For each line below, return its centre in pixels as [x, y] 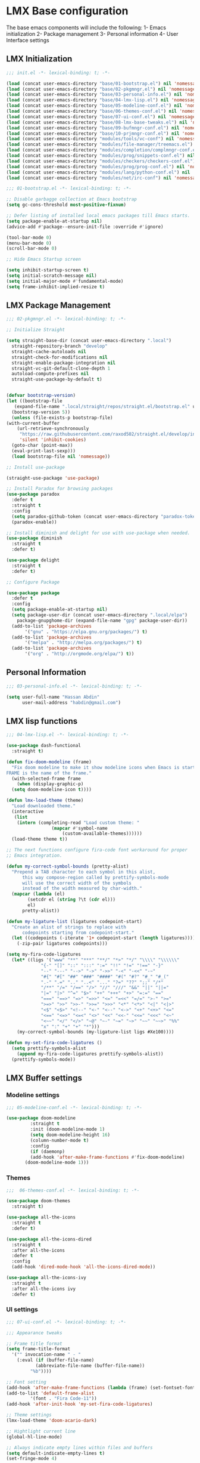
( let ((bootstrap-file [34, 401]
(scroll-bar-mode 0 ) [32, 249]
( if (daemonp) [48, 1152]
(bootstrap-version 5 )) [41, 412]
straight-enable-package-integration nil [64, 363]
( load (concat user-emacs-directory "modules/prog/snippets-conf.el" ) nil [101, 156]
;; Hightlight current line [41, 1431]
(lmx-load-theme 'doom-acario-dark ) [51, 1421]
